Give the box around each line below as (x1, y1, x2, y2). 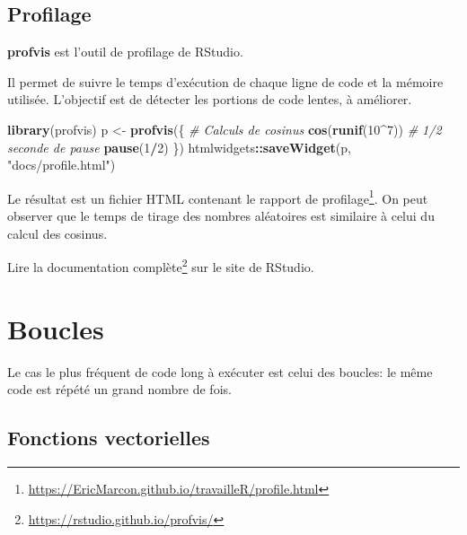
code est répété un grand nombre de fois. (7, 380, 232, 399)
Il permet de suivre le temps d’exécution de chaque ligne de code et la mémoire (7, 72, 444, 91)
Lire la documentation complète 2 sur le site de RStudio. (7, 255, 314, 276)
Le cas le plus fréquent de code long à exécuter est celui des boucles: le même (7, 362, 433, 381)
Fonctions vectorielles (7, 424, 210, 452)
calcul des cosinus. (7, 224, 108, 242)
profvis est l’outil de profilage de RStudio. (7, 42, 243, 61)
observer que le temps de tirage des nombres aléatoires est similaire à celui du (7, 206, 435, 225)
